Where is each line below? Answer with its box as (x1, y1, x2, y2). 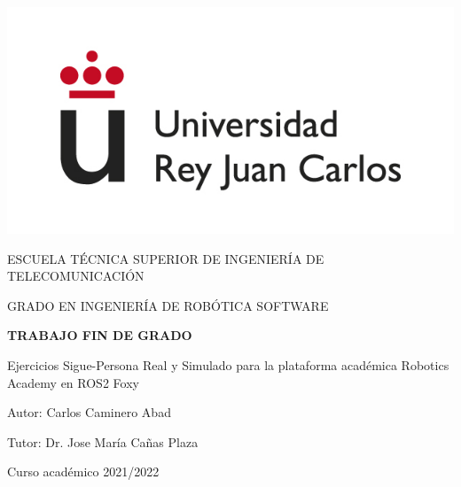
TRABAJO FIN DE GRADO (7, 326, 192, 344)
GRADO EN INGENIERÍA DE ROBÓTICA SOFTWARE (7, 296, 329, 314)
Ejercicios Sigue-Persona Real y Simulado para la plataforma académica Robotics (7, 355, 449, 374)
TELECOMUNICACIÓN (7, 267, 145, 285)
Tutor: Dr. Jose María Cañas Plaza (7, 432, 199, 451)
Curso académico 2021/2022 (7, 462, 160, 481)
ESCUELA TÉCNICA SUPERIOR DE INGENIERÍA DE (7, 249, 324, 267)
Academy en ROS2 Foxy (7, 373, 139, 391)
